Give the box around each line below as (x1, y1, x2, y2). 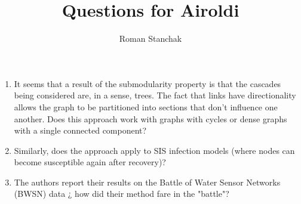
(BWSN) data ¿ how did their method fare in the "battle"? (14, 187, 229, 200)
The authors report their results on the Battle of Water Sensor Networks (14, 175, 281, 188)
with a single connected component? (14, 124, 147, 137)
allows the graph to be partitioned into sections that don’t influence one (14, 100, 278, 113)
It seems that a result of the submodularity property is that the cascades (14, 77, 281, 89)
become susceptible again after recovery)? (14, 156, 166, 168)
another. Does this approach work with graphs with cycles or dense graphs (14, 112, 287, 125)
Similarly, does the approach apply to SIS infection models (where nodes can (14, 144, 295, 156)
